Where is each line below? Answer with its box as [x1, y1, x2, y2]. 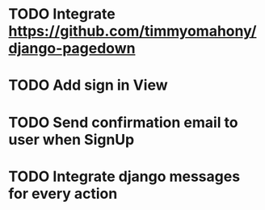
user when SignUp [8, 130, 135, 149]
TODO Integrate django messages [8, 167, 241, 186]
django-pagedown [8, 40, 136, 57]
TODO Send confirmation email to [8, 113, 238, 132]
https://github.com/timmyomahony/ [8, 22, 257, 40]
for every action [8, 184, 118, 203]
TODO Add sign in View [8, 76, 168, 94]
